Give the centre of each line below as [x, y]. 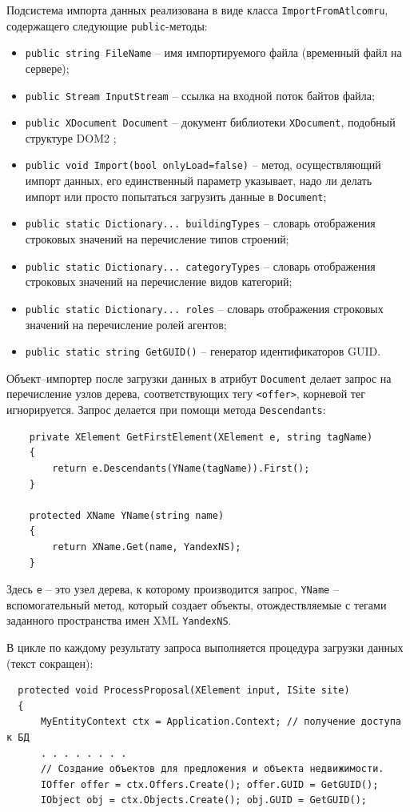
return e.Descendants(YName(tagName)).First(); [181, 468]
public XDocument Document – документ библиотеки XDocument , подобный [210, 122]
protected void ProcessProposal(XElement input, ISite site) [184, 691]
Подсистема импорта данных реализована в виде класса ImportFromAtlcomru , [197, 10]
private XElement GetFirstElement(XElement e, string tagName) [201, 437]
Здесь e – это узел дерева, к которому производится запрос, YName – [173, 589]
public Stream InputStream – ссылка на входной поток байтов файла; [200, 95]
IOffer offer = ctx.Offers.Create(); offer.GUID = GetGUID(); [209, 784]
